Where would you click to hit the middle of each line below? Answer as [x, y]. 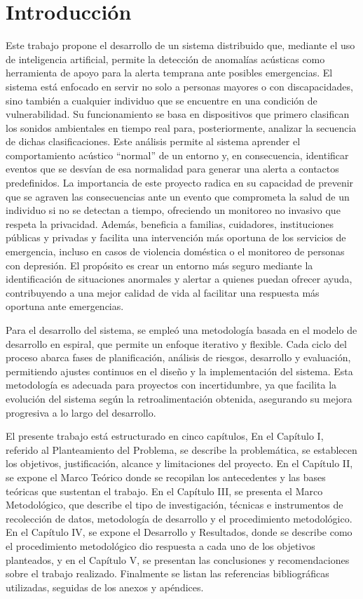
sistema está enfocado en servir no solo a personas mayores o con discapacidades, [179, 86]
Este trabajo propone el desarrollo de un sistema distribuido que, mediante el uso [180, 45]
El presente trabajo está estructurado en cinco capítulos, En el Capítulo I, [165, 436]
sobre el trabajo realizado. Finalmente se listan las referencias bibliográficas [167, 573]
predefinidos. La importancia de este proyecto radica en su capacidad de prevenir [180, 183]
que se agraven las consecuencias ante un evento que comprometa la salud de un [178, 196]
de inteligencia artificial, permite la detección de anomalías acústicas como [165, 59]
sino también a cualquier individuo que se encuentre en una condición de [162, 100]
